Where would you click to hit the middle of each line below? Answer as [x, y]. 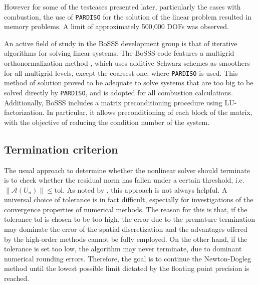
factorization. [24, 112]
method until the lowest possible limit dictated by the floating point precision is [127, 268]
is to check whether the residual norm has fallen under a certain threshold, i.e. [124, 180]
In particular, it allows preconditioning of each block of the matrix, [150, 112]
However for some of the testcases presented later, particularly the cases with [122, 7]
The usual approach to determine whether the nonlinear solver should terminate [127, 170]
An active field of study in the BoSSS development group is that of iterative [121, 43]
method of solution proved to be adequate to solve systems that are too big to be [129, 83]
